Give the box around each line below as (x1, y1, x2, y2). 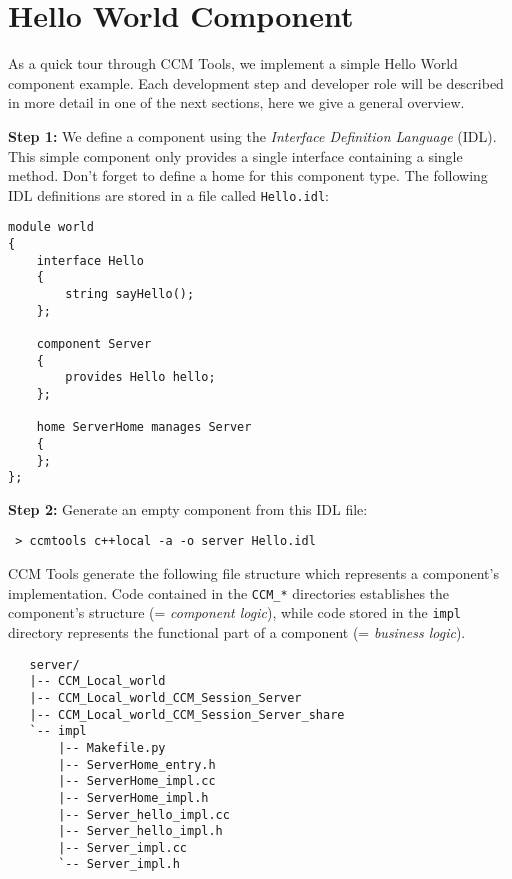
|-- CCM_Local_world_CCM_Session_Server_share (29, 707, 345, 722)
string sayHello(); (65, 286, 195, 301)
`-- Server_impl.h (58, 857, 180, 872)
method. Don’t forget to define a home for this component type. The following (8, 165, 488, 186)
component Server (36, 336, 152, 351)
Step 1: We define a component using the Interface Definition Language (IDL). (8, 125, 497, 146)
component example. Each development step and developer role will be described (8, 72, 504, 93)
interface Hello (36, 253, 145, 268)
